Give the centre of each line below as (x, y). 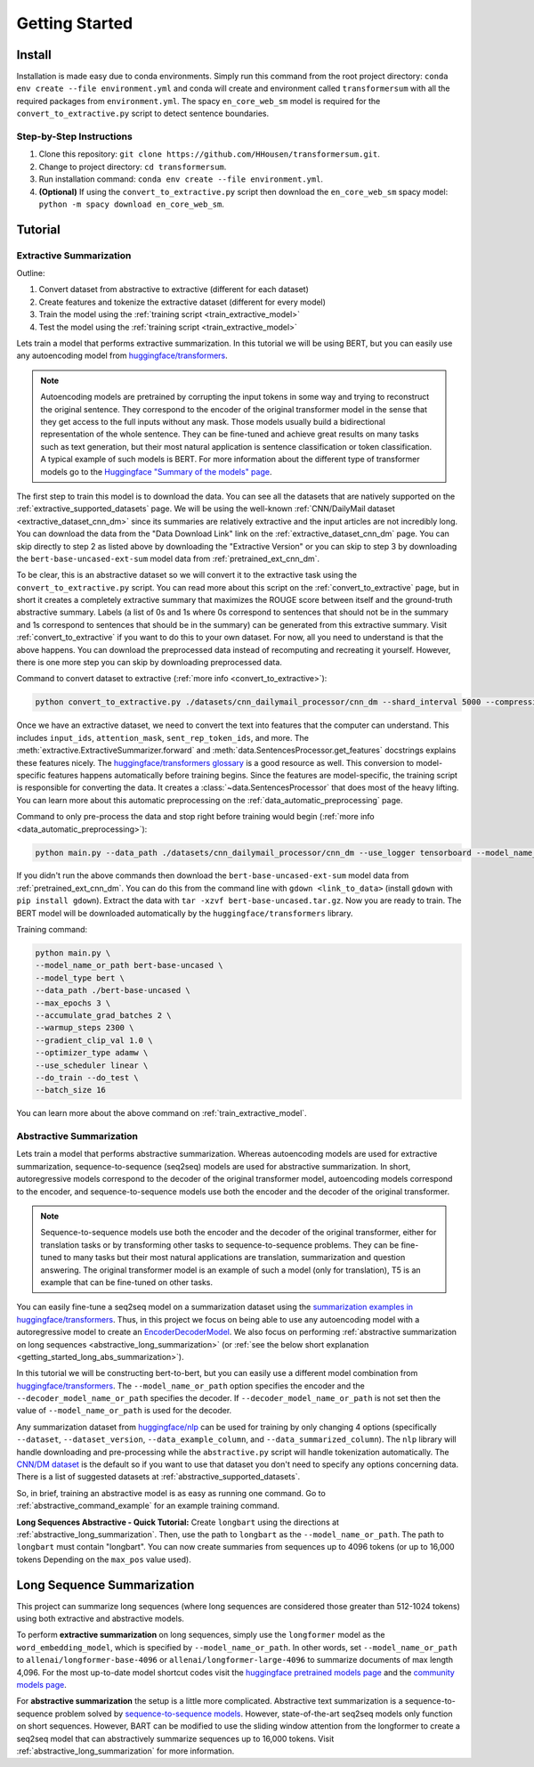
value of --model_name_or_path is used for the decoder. (124, 1411)
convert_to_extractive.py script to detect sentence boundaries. (143, 114)
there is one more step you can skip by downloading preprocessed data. (149, 663)
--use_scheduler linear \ (92, 1065)
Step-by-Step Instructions (74, 136)
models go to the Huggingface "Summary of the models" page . (156, 471)
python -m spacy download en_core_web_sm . (131, 204)
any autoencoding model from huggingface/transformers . (122, 355)
